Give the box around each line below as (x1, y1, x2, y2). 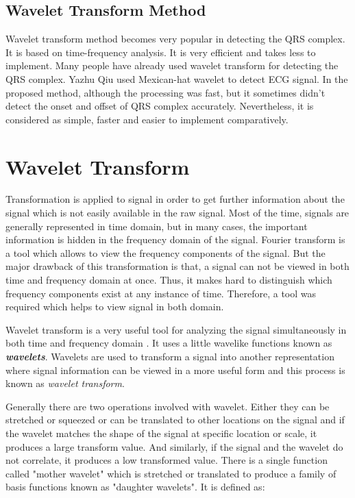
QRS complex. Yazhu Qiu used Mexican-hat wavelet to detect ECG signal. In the (5, 71, 348, 86)
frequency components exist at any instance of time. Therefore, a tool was (5, 286, 317, 300)
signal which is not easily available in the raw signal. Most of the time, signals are (5, 206, 350, 220)
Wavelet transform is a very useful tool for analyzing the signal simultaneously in (5, 322, 347, 336)
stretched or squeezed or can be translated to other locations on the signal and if (5, 412, 345, 427)
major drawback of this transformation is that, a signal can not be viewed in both (5, 259, 350, 273)
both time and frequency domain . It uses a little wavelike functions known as (5, 336, 332, 350)
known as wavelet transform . (5, 376, 125, 390)
